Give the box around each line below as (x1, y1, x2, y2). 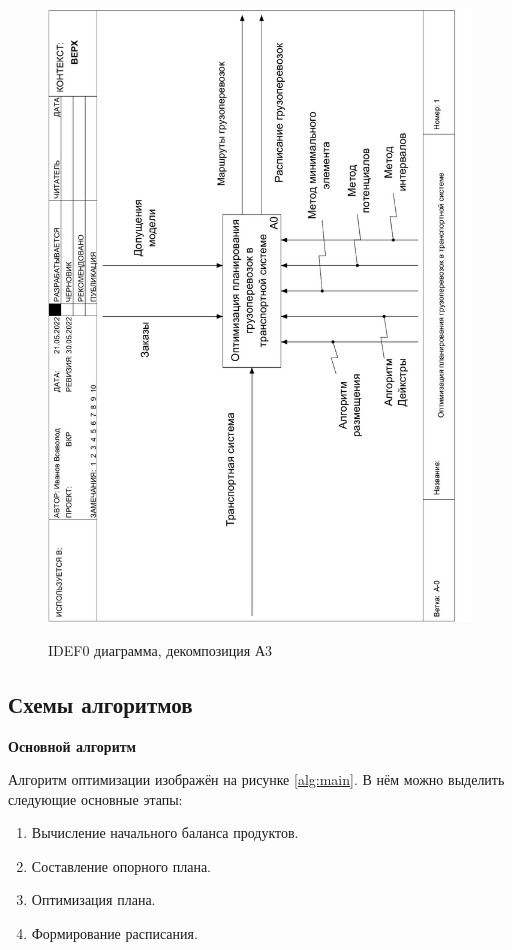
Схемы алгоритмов (8, 688, 193, 719)
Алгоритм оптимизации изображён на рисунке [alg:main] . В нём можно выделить (8, 769, 505, 790)
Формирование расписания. (31, 923, 198, 944)
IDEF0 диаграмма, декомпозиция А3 (48, 639, 272, 660)
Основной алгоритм (8, 735, 137, 756)
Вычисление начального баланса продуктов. (31, 822, 299, 843)
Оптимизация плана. (31, 889, 156, 910)
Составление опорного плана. (31, 855, 212, 876)
